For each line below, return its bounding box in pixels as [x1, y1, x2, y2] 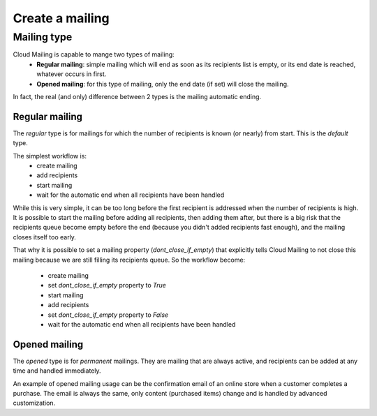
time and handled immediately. [13, 366, 101, 375]
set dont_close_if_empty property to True [47, 281, 167, 290]
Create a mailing [13, 10, 110, 26]
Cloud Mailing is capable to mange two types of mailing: [13, 50, 175, 59]
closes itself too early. [13, 232, 77, 241]
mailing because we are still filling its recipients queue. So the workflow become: [13, 255, 246, 264]
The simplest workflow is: [13, 151, 87, 160]
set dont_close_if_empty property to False [47, 311, 169, 319]
